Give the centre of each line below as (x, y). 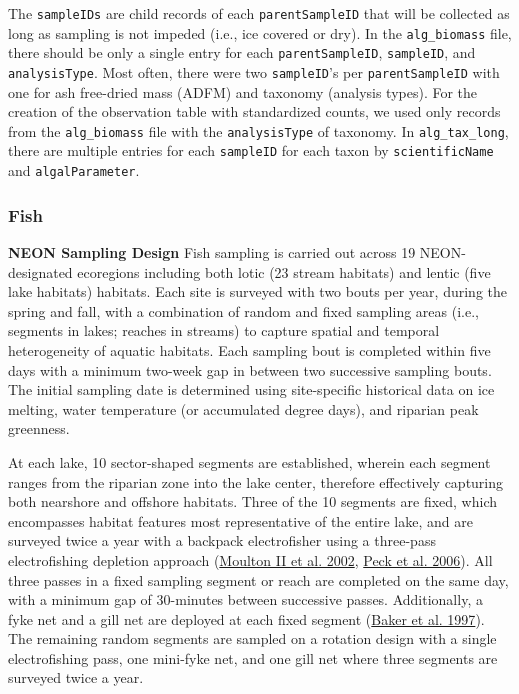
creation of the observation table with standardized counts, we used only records (254, 111)
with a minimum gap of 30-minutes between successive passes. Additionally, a (245, 599)
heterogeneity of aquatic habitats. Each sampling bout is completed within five (249, 349)
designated (40, 271)
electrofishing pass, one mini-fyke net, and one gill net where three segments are (253, 657)
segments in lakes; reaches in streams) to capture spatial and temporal (224, 330)
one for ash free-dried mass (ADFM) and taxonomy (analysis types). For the (243, 91)
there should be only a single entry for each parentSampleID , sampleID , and (242, 52)
